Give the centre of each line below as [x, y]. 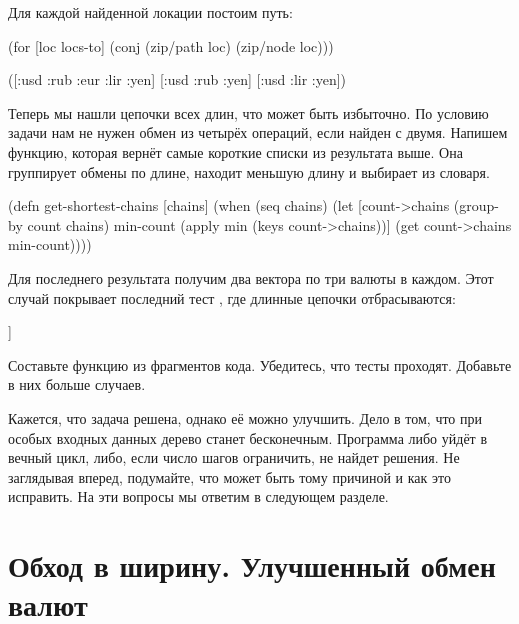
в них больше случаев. [77, 384]
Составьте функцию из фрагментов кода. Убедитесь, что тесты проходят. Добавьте [260, 364]
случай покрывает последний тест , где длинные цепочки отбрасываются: [232, 297]
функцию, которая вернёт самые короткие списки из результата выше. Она [235, 151]
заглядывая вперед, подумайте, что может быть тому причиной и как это [229, 476]
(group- [476, 205]
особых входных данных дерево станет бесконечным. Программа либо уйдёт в [247, 437]
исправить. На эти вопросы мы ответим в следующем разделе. [198, 496]
